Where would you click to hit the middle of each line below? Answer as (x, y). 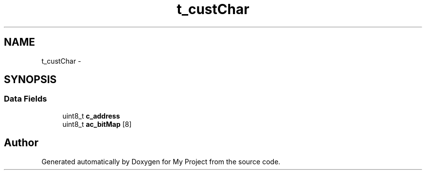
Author (21, 143)
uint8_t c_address (91, 116)
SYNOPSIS (30, 80)
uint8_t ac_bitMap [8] (97, 124)
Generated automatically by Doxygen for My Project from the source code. (161, 161)
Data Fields (26, 99)
